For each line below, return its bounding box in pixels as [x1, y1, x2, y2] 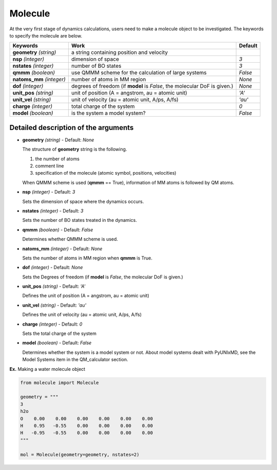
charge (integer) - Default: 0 [22, 321, 83, 327]
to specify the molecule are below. [9, 32, 82, 39]
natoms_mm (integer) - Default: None [22, 246, 103, 252]
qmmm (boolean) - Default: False [22, 227, 93, 233]
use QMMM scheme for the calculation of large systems [71, 69, 207, 77]
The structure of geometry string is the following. [22, 146, 127, 153]
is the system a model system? [71, 109, 146, 117]
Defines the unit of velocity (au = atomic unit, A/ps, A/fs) [22, 311, 142, 318]
